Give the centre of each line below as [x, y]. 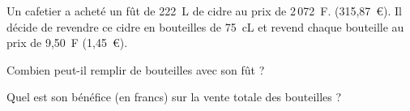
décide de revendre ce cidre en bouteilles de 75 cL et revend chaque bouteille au [205, 26]
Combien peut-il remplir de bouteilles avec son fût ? [136, 69]
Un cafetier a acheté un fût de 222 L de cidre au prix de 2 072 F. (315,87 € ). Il [205, 11]
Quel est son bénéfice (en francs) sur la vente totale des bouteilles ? [174, 97]
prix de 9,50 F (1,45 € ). [67, 43]
